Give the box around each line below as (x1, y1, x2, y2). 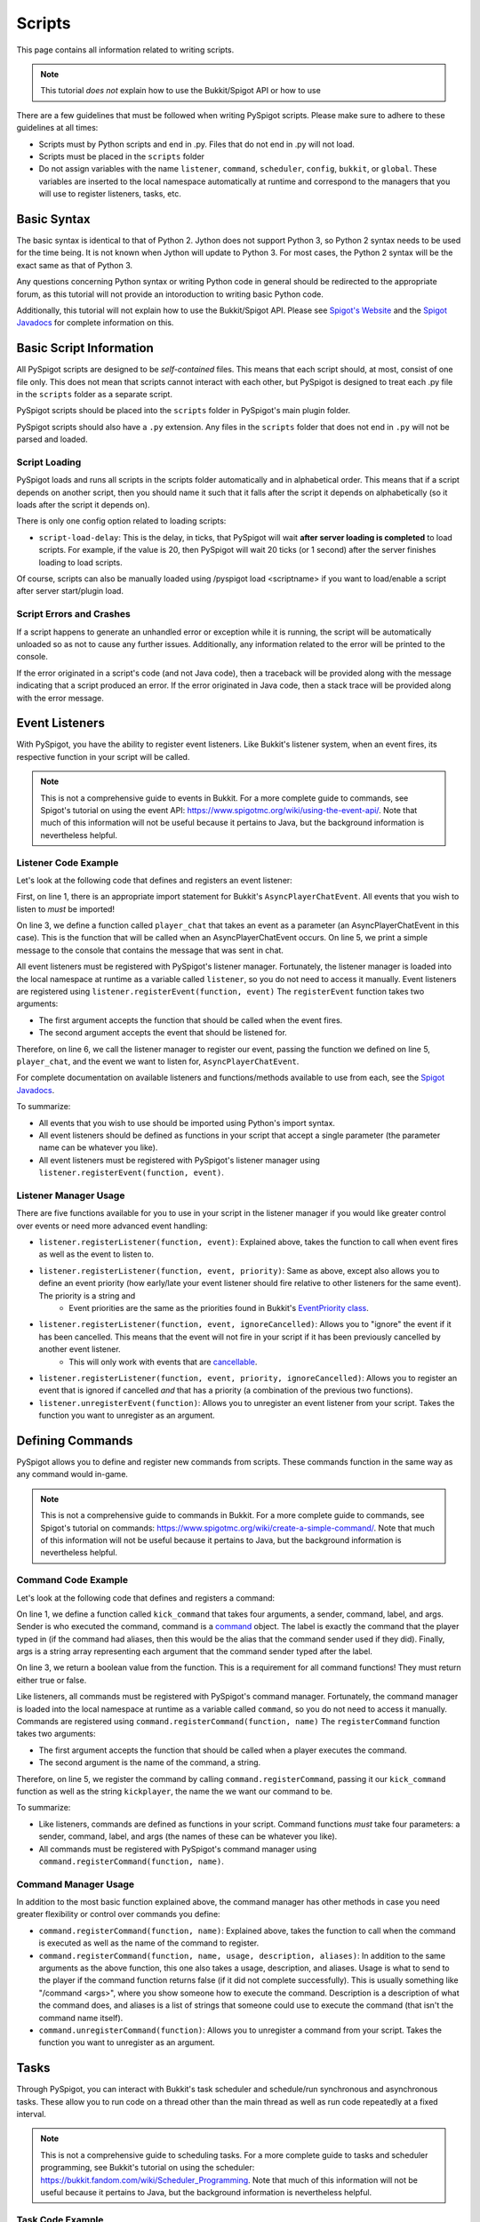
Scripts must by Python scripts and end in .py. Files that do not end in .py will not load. (38, 139, 356, 149)
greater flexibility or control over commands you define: (16, 1909, 221, 1920)
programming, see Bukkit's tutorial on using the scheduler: (40, 2162, 255, 2173)
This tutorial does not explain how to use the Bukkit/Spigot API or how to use (40, 85, 322, 96)
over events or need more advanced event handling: (16, 1220, 208, 1231)
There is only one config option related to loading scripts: (16, 516, 227, 526)
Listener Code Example (16, 856, 119, 868)
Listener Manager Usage (16, 1189, 125, 1202)
